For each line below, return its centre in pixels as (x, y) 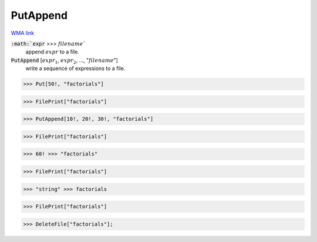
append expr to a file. (52, 52)
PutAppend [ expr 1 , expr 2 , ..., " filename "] (65, 61)
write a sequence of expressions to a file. (75, 68)
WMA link (23, 33)
